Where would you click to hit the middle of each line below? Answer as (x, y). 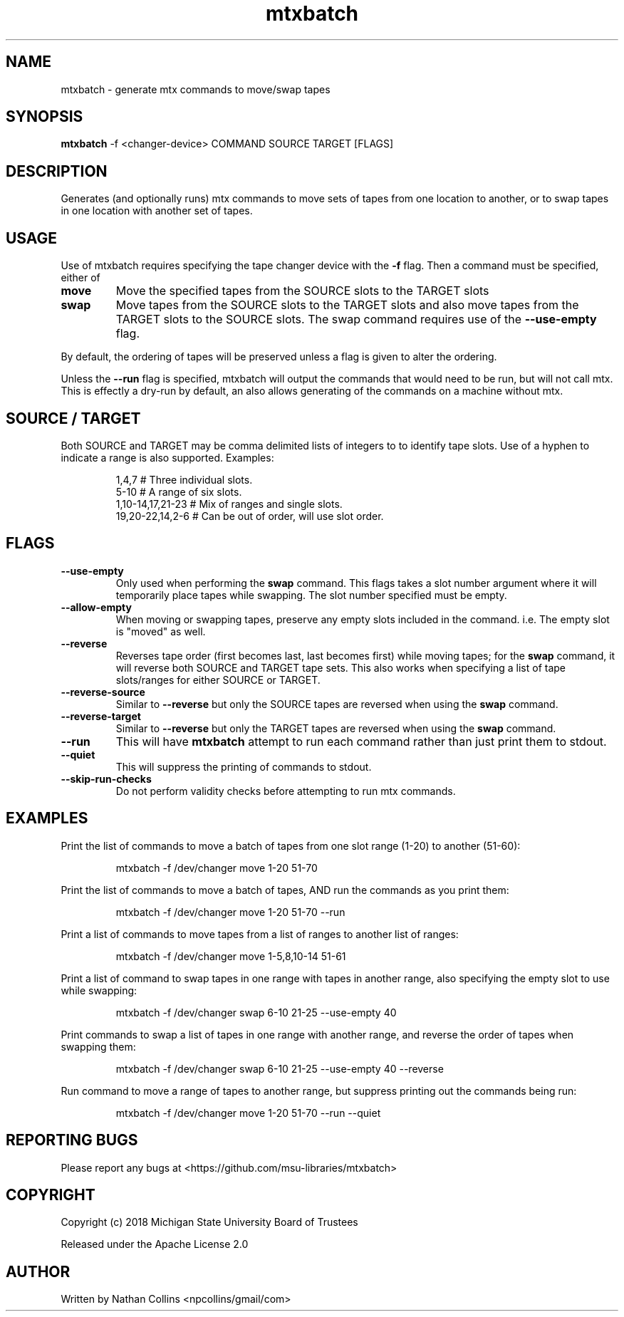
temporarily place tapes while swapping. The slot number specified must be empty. (311, 595)
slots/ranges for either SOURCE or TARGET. (218, 680)
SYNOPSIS (45, 117)
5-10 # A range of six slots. (179, 491)
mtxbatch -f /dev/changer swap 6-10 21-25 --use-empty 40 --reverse (280, 1068)
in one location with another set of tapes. (157, 211)
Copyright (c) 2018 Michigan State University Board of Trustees (209, 1222)
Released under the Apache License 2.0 (155, 1244)
